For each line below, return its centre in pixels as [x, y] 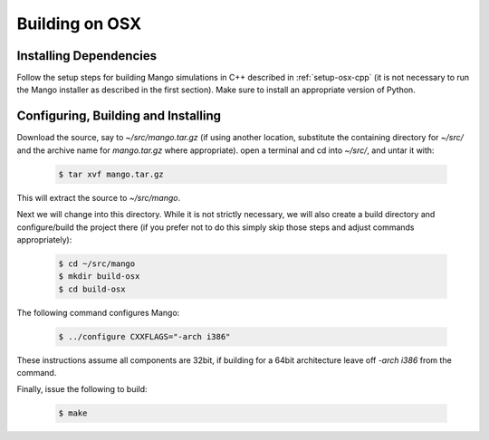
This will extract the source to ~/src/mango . [99, 197]
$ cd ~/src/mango [97, 263]
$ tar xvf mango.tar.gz [111, 174]
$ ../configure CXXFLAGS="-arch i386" [144, 336]
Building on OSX [79, 24]
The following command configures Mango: [98, 312]
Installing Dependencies [87, 56]
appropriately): [44, 239]
